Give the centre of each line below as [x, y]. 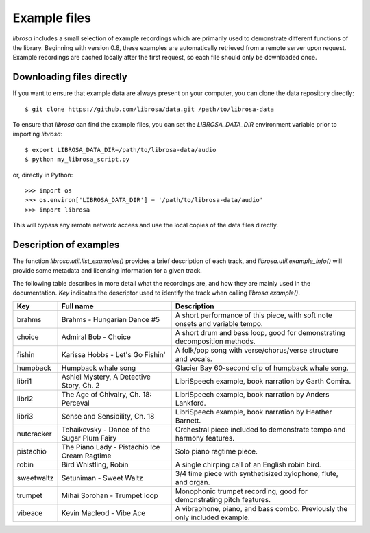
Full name [77, 306]
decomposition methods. [215, 341]
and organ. [193, 482]
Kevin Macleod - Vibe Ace [103, 512]
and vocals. [194, 358]
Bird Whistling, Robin [95, 464]
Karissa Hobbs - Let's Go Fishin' [113, 354]
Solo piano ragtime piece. [217, 451]
